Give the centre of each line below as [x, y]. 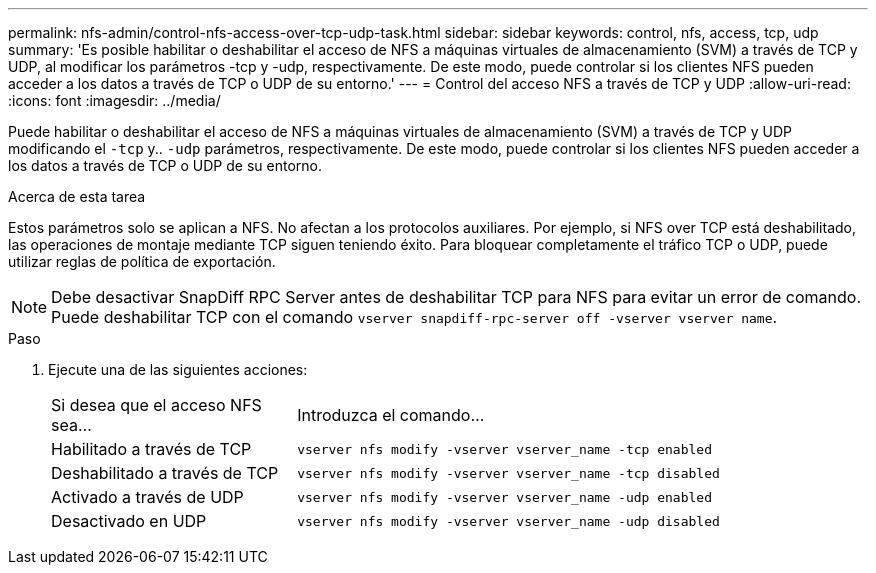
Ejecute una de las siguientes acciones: [178, 369]
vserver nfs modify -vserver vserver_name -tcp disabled [508, 473]
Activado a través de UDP [147, 497]
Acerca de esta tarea [77, 196]
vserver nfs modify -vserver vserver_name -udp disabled [508, 521]
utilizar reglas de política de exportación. [142, 261]
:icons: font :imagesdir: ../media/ [114, 100]
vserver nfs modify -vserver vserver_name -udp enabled [505, 497]
